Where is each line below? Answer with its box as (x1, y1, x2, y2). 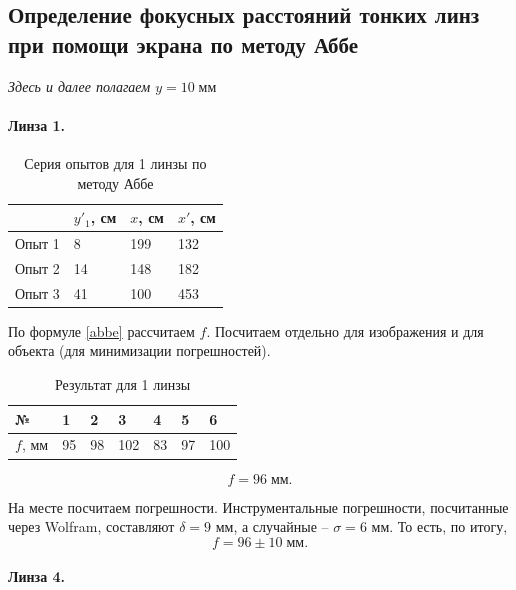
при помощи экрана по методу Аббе (8, 28, 359, 59)
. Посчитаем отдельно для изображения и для (206, 320, 484, 341)
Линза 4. (8, 566, 66, 587)
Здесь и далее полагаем (8, 75, 151, 96)
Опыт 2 (15, 257, 60, 278)
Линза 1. (8, 114, 66, 135)
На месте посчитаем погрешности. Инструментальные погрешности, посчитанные (8, 496, 509, 517)
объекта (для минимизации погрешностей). (8, 340, 271, 361)
